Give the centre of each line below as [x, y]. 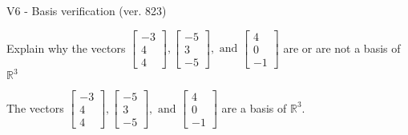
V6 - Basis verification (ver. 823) [87, 10]
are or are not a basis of [342, 48]
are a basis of [254, 107]
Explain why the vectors [66, 48]
